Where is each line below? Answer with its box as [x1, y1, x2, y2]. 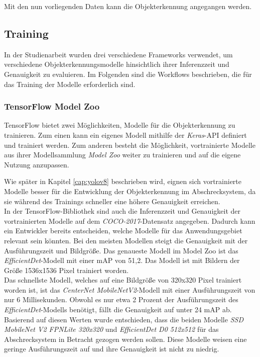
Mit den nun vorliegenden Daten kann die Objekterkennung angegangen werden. [4, 1, 252, 11]
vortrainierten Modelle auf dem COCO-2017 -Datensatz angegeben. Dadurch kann [4, 215, 255, 226]
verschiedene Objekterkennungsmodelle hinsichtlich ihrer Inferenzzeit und [4, 59, 229, 69]
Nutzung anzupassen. [4, 159, 69, 169]
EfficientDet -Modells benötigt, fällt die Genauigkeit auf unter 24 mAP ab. [4, 304, 232, 315]
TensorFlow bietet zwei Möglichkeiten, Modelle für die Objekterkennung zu [4, 120, 235, 130]
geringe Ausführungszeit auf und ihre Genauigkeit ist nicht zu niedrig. [4, 343, 219, 354]
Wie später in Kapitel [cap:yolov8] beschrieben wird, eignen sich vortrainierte [4, 176, 242, 187]
